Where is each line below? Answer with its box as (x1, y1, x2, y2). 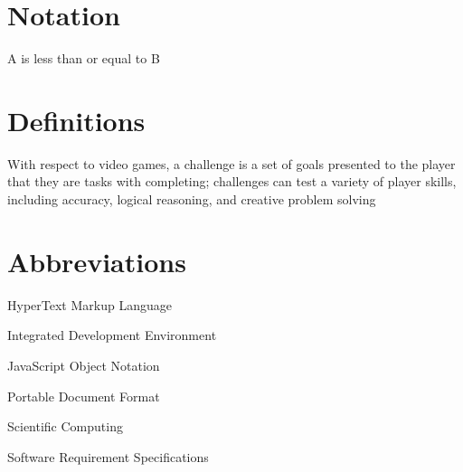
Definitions (7, 101, 146, 138)
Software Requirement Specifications (7, 447, 209, 466)
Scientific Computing (7, 417, 123, 436)
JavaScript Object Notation (7, 355, 160, 374)
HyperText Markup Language (7, 295, 172, 314)
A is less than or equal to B (7, 49, 160, 68)
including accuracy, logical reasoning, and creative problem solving (7, 190, 376, 209)
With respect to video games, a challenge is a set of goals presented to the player (7, 154, 456, 173)
